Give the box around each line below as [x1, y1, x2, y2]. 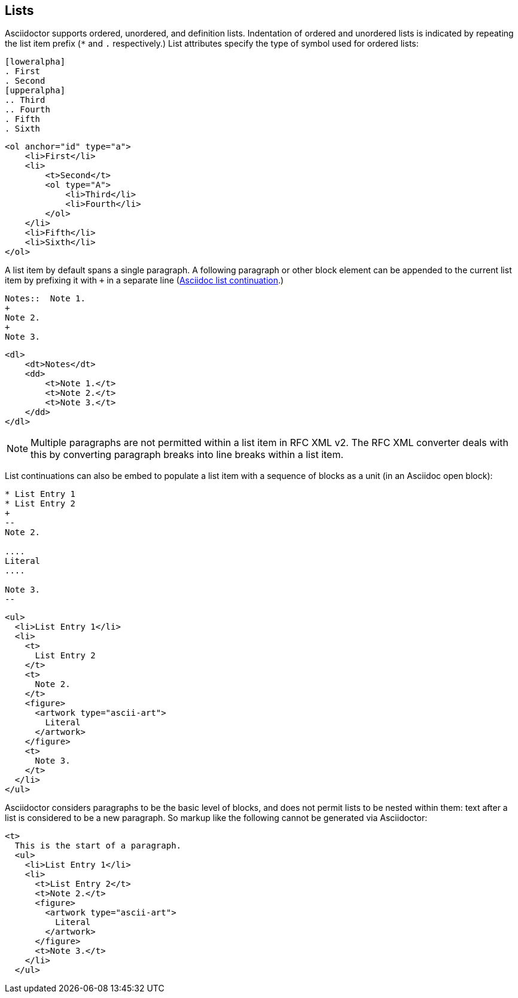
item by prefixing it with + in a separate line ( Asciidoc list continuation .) [5, 275, 284, 286]
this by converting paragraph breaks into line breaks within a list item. [31, 448, 344, 461]
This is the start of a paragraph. [14, 841, 182, 851]
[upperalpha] [5, 86, 66, 96]
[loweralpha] [5, 57, 66, 67]
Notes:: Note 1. [5, 294, 86, 304]
